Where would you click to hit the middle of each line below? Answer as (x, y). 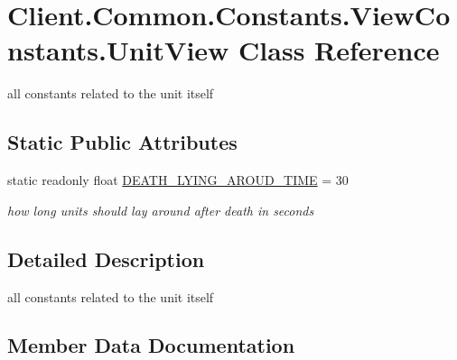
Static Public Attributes (122, 142)
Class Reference (339, 50)
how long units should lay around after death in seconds (161, 210)
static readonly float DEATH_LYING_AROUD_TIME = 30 (178, 180)
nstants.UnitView (118, 50)
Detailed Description (106, 258)
